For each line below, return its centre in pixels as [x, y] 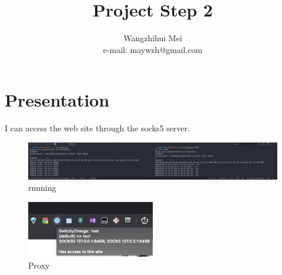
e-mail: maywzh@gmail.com [153, 49]
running [42, 188]
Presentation [57, 100]
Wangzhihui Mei [153, 38]
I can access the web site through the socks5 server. [98, 128]
